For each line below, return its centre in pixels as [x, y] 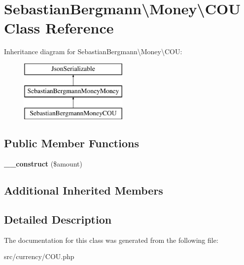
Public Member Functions [71, 143]
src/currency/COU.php [39, 256]
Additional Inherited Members [84, 190]
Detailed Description [58, 219]
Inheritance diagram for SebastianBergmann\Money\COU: [93, 51]
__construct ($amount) [43, 164]
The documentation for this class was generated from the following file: [111, 240]
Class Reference [59, 28]
